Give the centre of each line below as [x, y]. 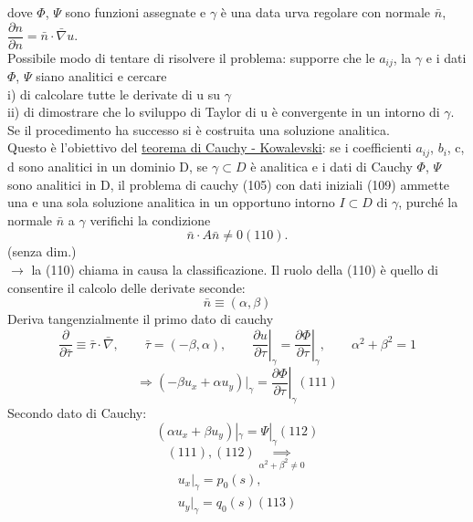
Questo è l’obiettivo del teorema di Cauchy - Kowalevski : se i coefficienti [210, 147]
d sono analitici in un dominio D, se [108, 166]
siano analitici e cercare [101, 76]
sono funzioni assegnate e [136, 12]
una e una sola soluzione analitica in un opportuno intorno [171, 202]
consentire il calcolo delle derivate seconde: [126, 287]
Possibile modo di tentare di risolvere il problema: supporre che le [191, 57]
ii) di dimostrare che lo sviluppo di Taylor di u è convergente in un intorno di [224, 112]
